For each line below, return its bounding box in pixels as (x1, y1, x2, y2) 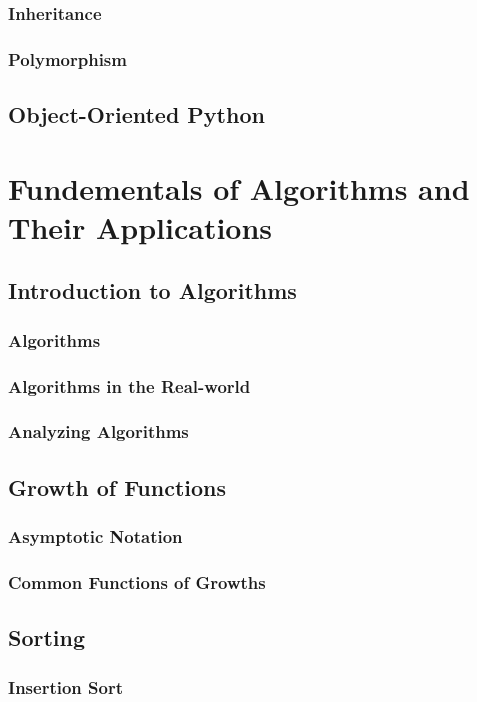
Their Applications (8, 206, 273, 247)
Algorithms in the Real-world (8, 373, 251, 398)
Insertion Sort (8, 674, 123, 699)
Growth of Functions (8, 471, 227, 502)
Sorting (8, 622, 86, 653)
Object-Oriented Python (8, 99, 265, 130)
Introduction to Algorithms (8, 275, 297, 306)
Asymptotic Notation (8, 524, 183, 549)
